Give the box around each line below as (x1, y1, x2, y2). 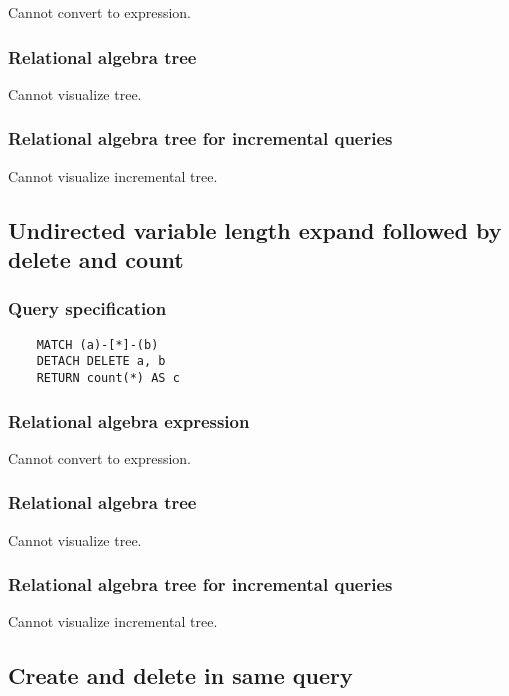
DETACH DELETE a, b (36, 354, 166, 369)
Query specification (8, 296, 167, 321)
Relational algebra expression (8, 408, 250, 433)
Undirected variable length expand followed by (8, 214, 502, 245)
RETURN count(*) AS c (36, 370, 180, 385)
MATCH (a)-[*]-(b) (36, 337, 159, 352)
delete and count (8, 244, 184, 274)
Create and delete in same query (8, 660, 353, 691)
